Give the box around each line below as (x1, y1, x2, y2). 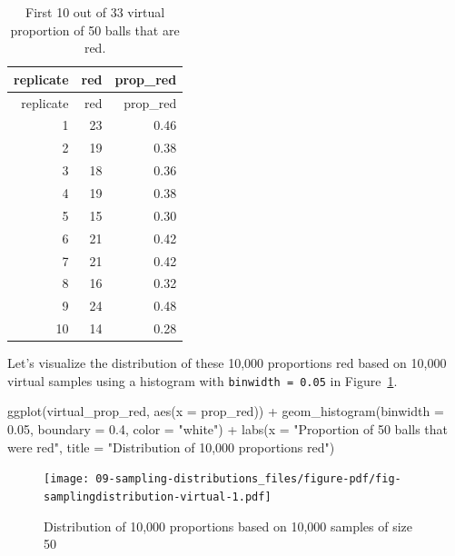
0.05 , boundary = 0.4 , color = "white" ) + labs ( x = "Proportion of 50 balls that (7, 420, 449, 438)
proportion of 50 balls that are (10, 20, 180, 39)
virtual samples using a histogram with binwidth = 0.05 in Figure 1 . (7, 371, 398, 390)
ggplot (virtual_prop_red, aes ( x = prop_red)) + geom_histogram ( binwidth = (7, 402, 444, 421)
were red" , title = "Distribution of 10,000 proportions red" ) (7, 437, 335, 456)
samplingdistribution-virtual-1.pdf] (44, 490, 272, 503)
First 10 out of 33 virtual (25, 3, 165, 21)
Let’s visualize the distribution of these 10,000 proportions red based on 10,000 (7, 353, 447, 372)
